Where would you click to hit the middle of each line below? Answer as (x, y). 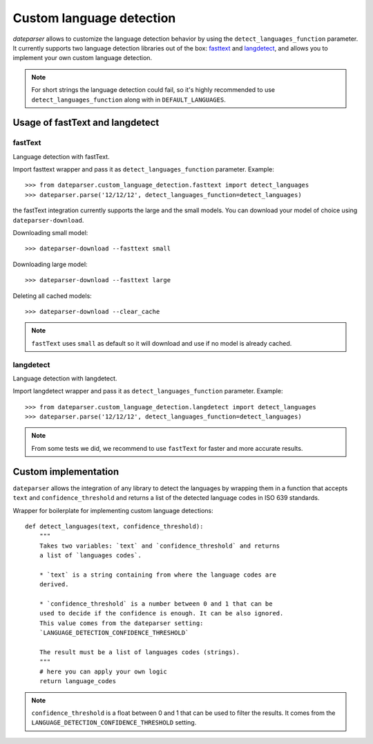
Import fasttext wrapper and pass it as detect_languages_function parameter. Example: (143, 169)
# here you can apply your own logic (103, 671)
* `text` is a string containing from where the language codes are (157, 575)
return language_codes (78, 681)
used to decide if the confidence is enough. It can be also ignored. (161, 613)
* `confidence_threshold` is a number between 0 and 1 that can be (156, 604)
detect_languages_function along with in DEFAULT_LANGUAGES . (128, 100)
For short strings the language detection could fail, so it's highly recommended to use (153, 90)
